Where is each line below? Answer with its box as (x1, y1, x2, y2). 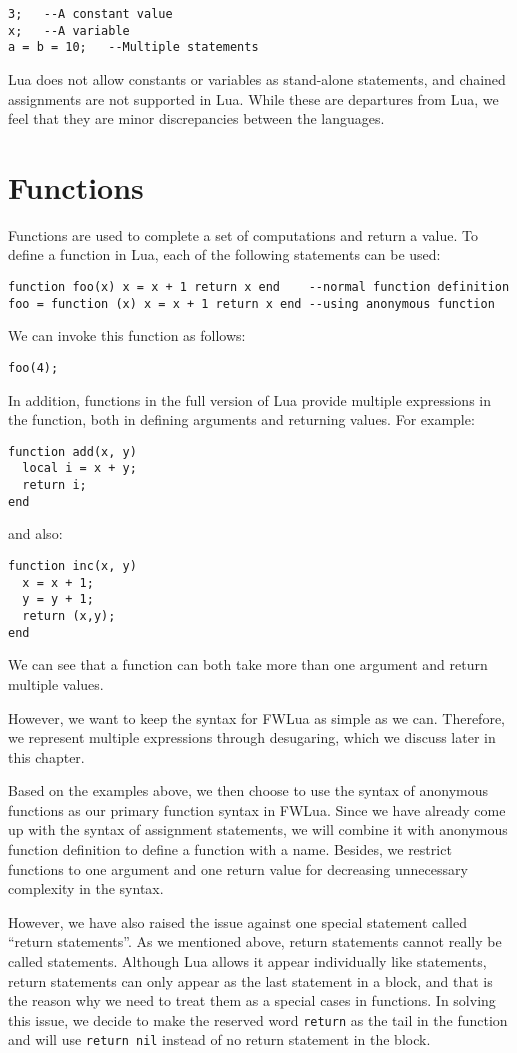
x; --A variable (8, 23, 130, 38)
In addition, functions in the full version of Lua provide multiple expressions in (8, 389, 491, 410)
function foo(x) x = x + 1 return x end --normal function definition (8, 280, 510, 295)
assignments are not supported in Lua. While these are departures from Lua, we (8, 88, 499, 109)
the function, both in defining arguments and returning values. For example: (8, 409, 475, 430)
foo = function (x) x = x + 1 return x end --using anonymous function (8, 296, 495, 311)
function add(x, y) (8, 444, 137, 459)
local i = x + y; (22, 461, 137, 476)
